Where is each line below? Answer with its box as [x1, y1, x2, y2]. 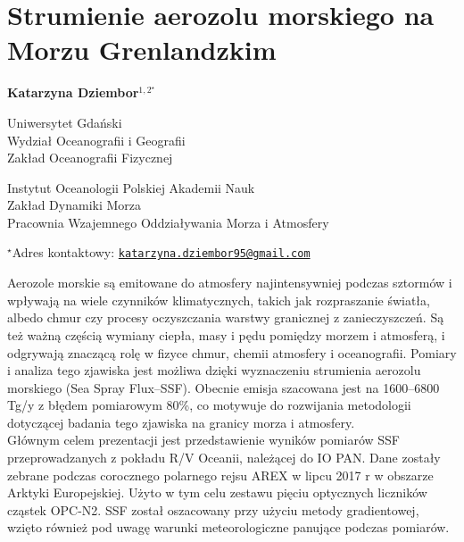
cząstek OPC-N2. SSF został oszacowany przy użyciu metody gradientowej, [7, 500, 419, 519]
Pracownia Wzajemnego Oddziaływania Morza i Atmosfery [7, 213, 329, 231]
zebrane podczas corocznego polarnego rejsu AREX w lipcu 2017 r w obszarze [7, 465, 434, 484]
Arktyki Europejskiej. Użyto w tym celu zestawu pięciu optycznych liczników [7, 483, 427, 502]
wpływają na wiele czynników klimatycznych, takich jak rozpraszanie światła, [7, 290, 430, 309]
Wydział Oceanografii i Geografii [7, 130, 186, 149]
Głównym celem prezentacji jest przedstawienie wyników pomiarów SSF [7, 430, 401, 449]
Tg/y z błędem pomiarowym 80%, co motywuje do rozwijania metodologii [7, 396, 411, 414]
